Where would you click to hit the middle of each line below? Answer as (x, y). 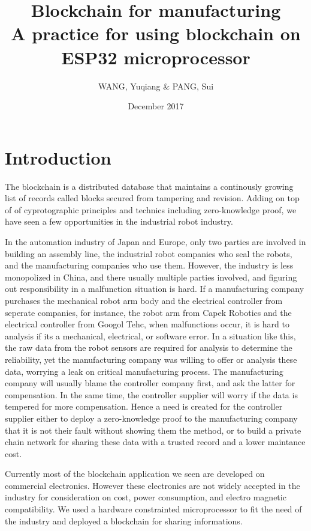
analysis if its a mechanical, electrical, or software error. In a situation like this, (150, 335)
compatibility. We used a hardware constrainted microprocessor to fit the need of (153, 509)
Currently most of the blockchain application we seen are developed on (135, 474)
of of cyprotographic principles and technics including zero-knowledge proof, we (151, 209)
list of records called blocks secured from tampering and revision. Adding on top (152, 198)
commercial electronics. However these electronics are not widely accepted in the (153, 485)
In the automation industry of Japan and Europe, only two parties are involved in (155, 241)
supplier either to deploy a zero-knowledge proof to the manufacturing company (151, 418)
